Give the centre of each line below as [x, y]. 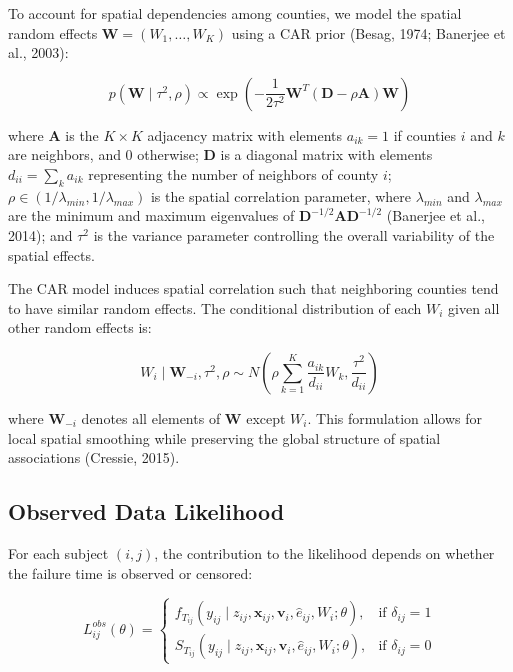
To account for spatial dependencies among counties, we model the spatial [235, 13]
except [266, 417]
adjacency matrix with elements [245, 134]
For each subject [58, 552]
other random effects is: [80, 327]
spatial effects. [51, 254]
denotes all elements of [151, 417]
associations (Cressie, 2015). [94, 457]
